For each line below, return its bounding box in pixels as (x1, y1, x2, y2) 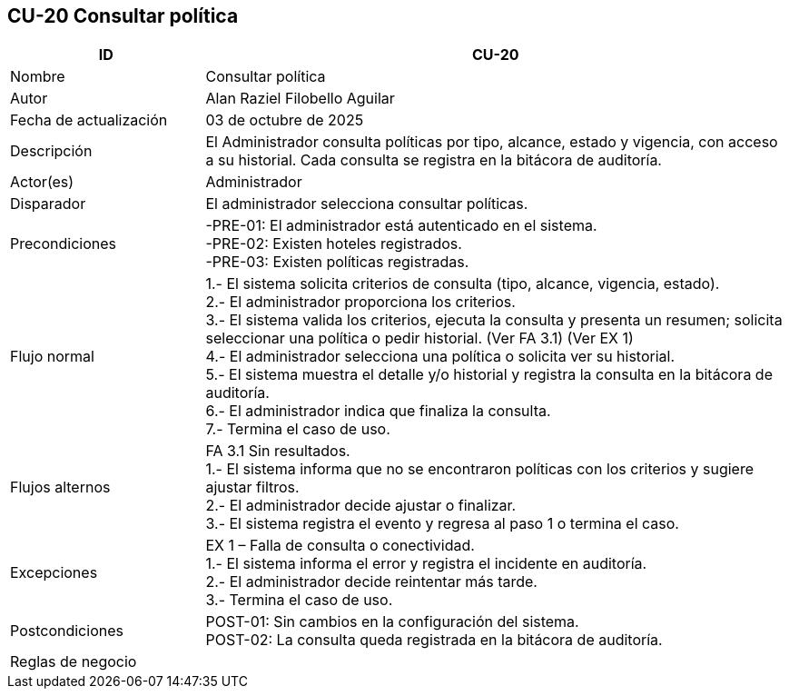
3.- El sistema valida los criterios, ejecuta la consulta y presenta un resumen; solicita (205, 311, 783, 330)
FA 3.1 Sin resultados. (205, 442, 350, 461)
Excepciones (10, 563, 98, 582)
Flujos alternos (10, 478, 111, 497)
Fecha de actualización (10, 111, 168, 130)
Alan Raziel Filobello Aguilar (205, 89, 395, 108)
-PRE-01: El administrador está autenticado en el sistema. (205, 216, 597, 235)
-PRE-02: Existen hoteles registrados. (205, 234, 462, 254)
